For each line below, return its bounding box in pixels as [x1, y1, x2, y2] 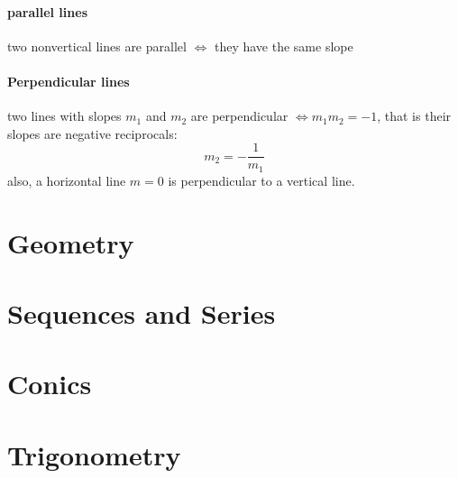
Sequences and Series [7, 295, 276, 332]
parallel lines [7, 2, 87, 21]
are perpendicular [190, 106, 289, 125]
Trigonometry [7, 436, 181, 473]
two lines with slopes [7, 106, 122, 125]
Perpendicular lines [7, 71, 130, 90]
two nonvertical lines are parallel [7, 36, 187, 55]
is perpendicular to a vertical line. [168, 170, 355, 189]
